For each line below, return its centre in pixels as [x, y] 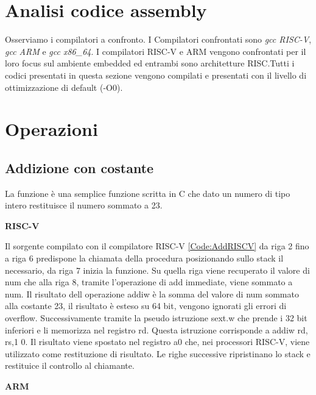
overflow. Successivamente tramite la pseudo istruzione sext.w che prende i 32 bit [156, 318]
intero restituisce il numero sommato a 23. [84, 205]
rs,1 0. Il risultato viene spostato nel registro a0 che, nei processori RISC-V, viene [157, 342]
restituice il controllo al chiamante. [70, 365]
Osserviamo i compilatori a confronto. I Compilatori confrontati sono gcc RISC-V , [158, 39]
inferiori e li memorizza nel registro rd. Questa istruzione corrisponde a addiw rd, [156, 329]
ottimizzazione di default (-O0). [64, 87]
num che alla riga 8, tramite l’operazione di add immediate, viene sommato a [149, 282]
